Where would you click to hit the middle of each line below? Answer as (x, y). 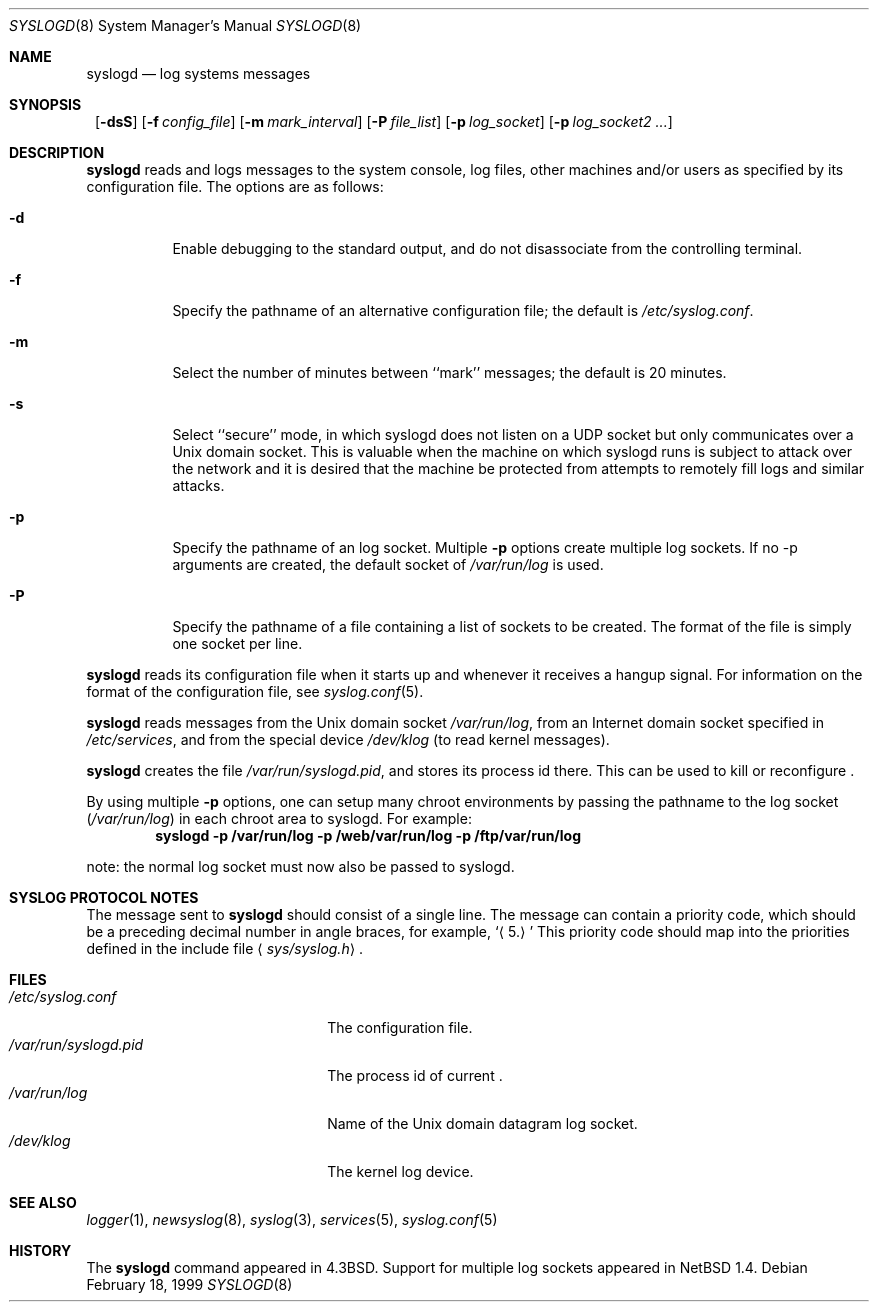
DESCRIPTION (57, 152)
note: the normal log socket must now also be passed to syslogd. (300, 866)
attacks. (198, 485)
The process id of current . (415, 1075)
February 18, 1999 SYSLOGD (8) (189, 1284)
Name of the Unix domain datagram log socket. (482, 1123)
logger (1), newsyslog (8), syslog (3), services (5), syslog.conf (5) (292, 1219)
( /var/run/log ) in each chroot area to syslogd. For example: (279, 818)
